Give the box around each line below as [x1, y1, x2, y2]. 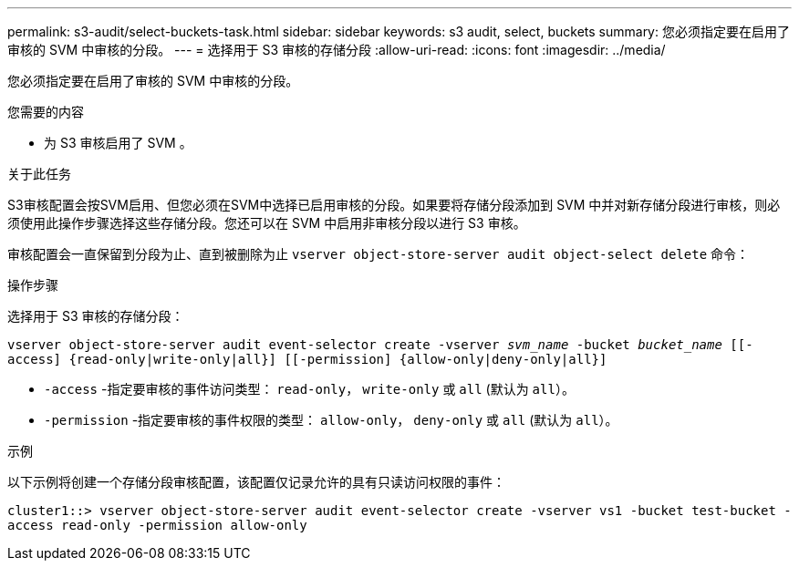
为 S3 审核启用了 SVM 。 [44, 135, 192, 150]
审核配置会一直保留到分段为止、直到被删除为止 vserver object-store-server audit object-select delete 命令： [7, 246, 750, 262]
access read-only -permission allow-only [7, 518, 307, 532]
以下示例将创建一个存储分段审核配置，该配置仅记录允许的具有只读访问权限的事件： [7, 474, 505, 490]
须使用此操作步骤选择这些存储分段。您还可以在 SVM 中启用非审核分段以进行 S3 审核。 [7, 215, 526, 231]
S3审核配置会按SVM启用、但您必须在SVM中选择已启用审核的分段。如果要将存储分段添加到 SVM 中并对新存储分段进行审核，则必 [7, 197, 781, 212]
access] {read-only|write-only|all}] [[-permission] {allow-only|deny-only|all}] [7, 352, 607, 367]
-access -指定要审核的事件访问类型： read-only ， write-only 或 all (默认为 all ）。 [44, 381, 575, 397]
